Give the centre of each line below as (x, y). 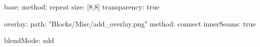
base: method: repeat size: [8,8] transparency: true (82, 6)
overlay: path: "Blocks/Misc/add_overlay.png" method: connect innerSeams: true (130, 23)
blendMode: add (29, 40)
